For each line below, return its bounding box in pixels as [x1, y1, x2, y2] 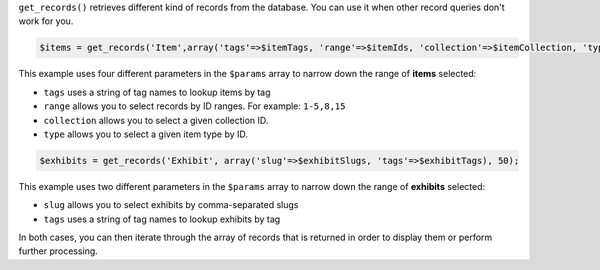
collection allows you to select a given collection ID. [43, 114, 269, 126]
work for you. [18, 15, 74, 27]
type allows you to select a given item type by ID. [43, 128, 249, 140]
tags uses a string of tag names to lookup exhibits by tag [43, 213, 281, 225]
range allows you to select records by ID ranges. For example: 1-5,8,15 [43, 100, 346, 112]
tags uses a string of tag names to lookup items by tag [43, 86, 271, 98]
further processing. [18, 245, 99, 257]
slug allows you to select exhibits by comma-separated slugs [43, 199, 299, 211]
